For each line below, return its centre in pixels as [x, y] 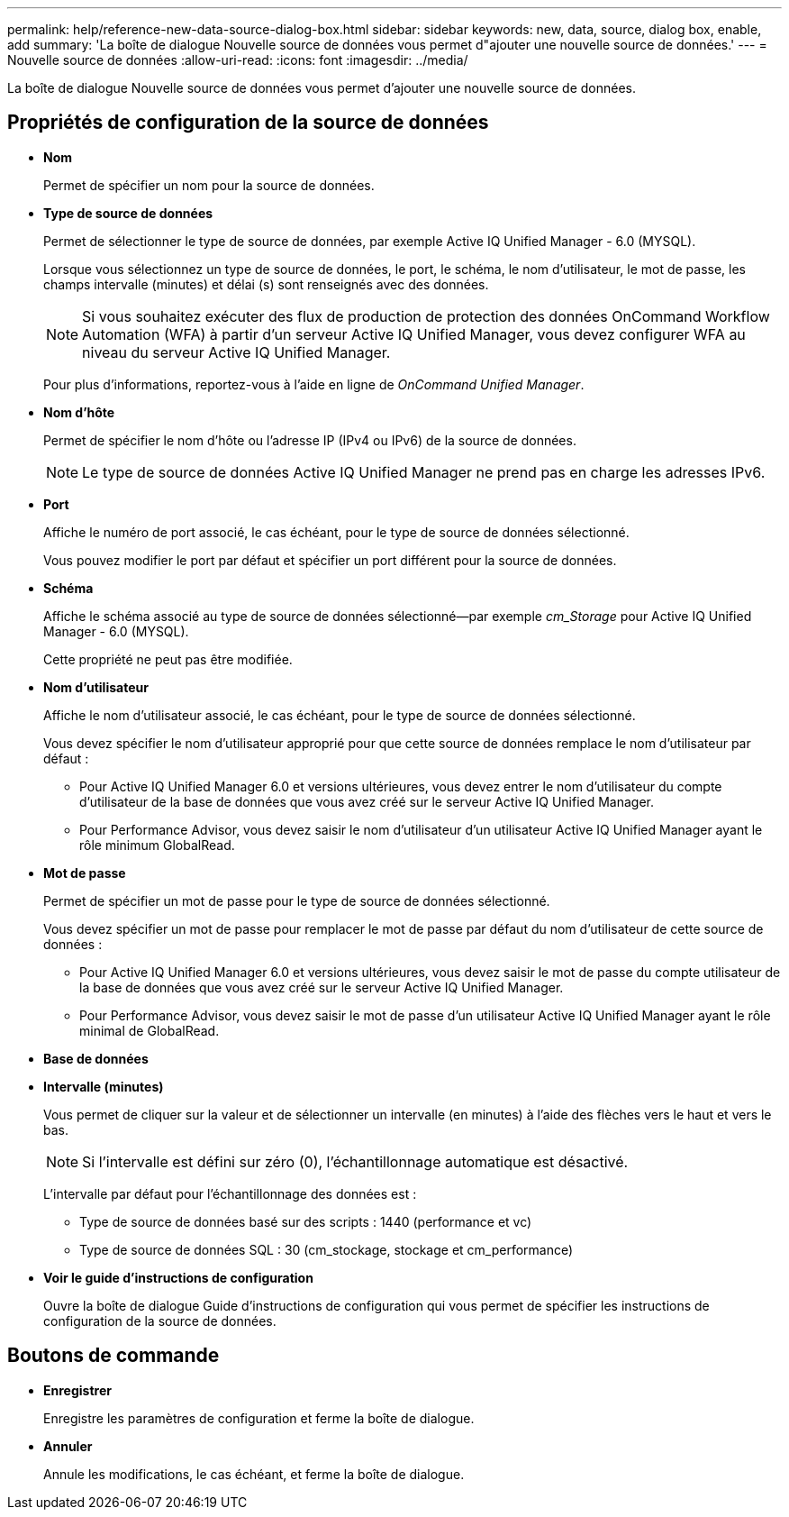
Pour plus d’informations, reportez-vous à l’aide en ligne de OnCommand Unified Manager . [314, 384]
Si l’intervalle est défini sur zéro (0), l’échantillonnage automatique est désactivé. [355, 1161]
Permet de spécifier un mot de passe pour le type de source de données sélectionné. [297, 900]
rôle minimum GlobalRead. [157, 845]
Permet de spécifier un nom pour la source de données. [209, 185]
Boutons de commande [113, 1356]
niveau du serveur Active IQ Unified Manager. [236, 352]
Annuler [68, 1446]
